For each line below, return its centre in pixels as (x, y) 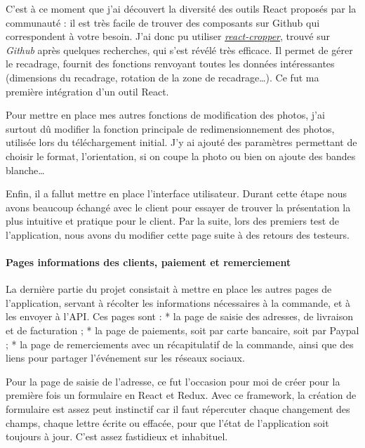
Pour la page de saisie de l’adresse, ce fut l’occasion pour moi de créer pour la (173, 381)
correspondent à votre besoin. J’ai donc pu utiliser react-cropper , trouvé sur (168, 36)
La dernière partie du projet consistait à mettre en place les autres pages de (169, 289)
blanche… (25, 170)
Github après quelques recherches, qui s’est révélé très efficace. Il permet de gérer (179, 50)
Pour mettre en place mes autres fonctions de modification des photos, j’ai (165, 115)
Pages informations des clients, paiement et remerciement (148, 262)
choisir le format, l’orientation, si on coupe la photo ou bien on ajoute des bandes (181, 156)
